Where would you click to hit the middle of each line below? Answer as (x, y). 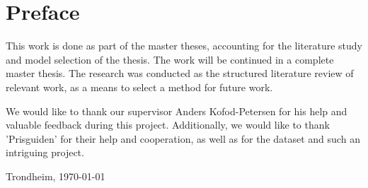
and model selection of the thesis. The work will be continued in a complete (170, 59)
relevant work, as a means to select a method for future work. (139, 87)
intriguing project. (45, 152)
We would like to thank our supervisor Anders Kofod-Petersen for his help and (177, 111)
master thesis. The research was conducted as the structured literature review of (180, 73)
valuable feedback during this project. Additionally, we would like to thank (168, 125)
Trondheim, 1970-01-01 (56, 176)
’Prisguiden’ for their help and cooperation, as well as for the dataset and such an (183, 138)
